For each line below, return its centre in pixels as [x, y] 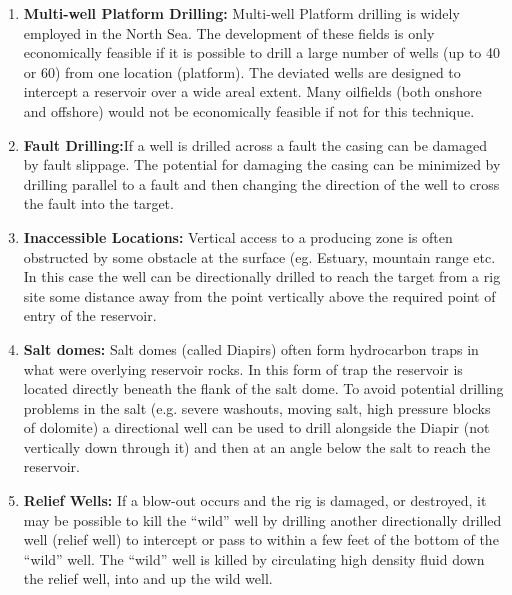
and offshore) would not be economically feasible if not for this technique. [249, 110]
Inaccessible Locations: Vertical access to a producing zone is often [238, 236]
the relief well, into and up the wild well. [148, 578]
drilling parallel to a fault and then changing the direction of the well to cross [261, 183]
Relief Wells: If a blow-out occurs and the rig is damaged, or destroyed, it [255, 500]
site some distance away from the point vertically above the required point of [259, 295]
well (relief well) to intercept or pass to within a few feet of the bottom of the [261, 539]
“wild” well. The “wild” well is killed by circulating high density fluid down [254, 558]
